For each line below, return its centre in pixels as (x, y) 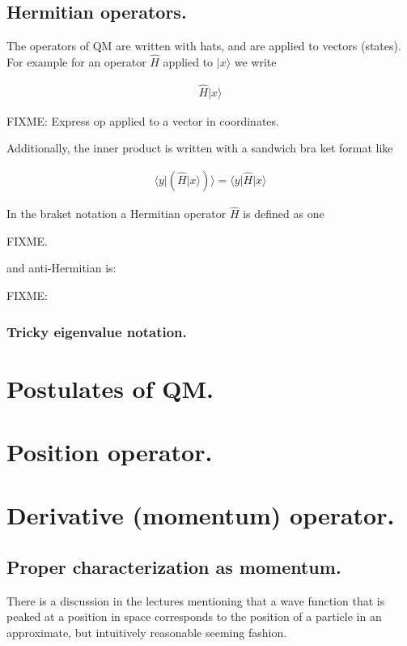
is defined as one (284, 214)
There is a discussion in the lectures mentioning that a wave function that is (196, 600)
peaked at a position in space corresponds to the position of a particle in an (194, 616)
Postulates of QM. (110, 388)
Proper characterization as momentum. (174, 567)
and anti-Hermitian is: (61, 268)
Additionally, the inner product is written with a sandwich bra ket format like (200, 148)
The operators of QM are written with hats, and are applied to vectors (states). (204, 46)
